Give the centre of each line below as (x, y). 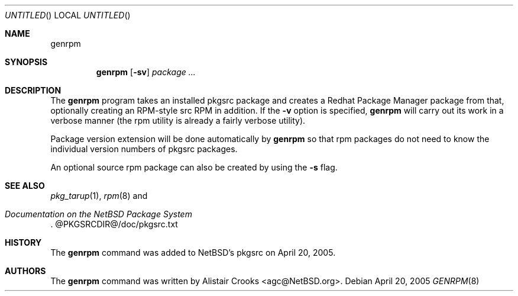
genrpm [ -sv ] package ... (146, 72)
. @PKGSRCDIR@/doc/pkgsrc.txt (114, 224)
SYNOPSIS (26, 62)
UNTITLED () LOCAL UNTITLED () (68, 15)
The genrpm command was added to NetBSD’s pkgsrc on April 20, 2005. (193, 252)
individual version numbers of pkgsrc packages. (144, 149)
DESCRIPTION (33, 90)
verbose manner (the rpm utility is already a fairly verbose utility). (178, 120)
